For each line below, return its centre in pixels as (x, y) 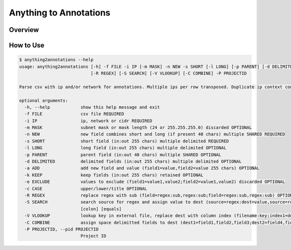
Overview (24, 30)
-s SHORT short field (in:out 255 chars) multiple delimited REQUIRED (127, 141)
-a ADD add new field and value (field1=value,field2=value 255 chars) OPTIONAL (142, 168)
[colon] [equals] (101, 209)
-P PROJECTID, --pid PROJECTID (62, 229)
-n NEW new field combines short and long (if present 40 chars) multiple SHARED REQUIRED (155, 134)
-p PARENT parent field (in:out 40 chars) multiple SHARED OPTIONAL (123, 155)
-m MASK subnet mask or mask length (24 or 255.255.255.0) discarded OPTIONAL (138, 128)
